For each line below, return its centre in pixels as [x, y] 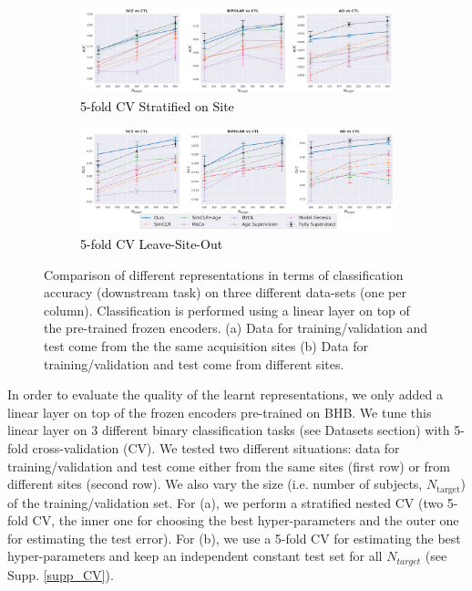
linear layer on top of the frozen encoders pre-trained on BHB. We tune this [220, 412]
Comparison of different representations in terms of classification [224, 274]
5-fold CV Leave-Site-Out [152, 244]
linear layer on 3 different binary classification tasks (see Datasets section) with [229, 430]
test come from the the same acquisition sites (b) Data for [206, 346]
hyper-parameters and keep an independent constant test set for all [195, 556]
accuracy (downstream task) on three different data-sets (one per [225, 292]
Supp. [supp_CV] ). [61, 574]
